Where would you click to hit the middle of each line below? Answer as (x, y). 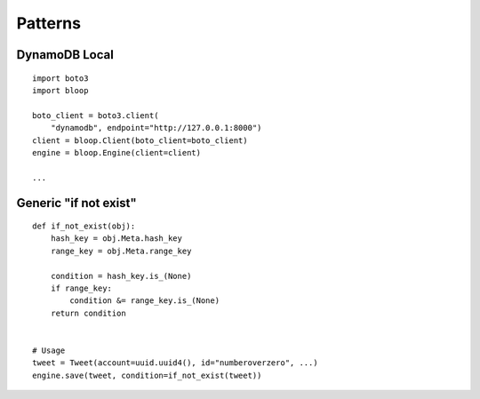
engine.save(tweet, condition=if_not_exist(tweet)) (147, 375)
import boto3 (60, 78)
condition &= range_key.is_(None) (145, 301)
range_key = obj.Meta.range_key (121, 251)
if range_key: (81, 288)
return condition (88, 313)
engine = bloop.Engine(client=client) (117, 152)
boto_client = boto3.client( (96, 115)
